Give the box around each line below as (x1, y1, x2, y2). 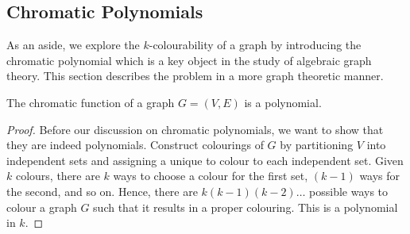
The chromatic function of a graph (6, 94, 175, 110)
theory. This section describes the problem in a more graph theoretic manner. (6, 67, 384, 84)
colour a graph (6, 198, 77, 215)
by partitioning (280, 136, 354, 153)
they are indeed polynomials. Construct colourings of (6, 136, 264, 153)
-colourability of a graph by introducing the (149, 36, 362, 53)
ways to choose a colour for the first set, (113, 167, 308, 184)
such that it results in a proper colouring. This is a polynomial (93, 198, 398, 215)
